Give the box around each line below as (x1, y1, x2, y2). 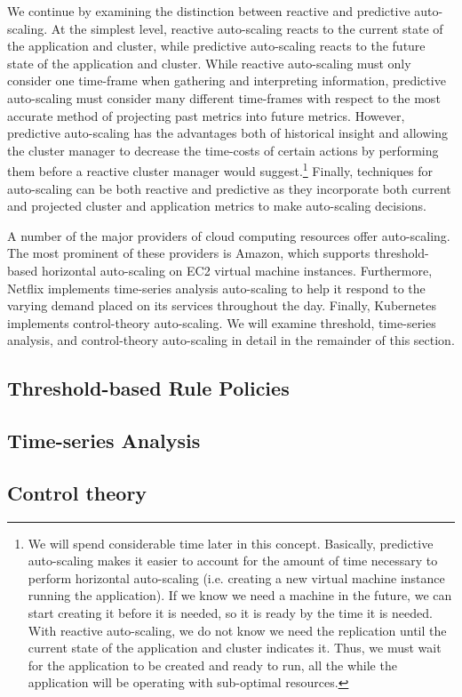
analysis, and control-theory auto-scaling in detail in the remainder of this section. (7, 331, 455, 349)
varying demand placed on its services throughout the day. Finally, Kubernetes (7, 296, 436, 315)
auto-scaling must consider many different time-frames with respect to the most (7, 88, 441, 107)
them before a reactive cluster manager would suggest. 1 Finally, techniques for (7, 159, 434, 180)
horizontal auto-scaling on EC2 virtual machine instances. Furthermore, (41, 260, 433, 279)
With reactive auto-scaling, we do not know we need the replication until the (28, 621, 447, 639)
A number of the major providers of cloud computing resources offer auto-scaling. (7, 226, 450, 244)
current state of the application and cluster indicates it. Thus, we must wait (28, 638, 442, 657)
